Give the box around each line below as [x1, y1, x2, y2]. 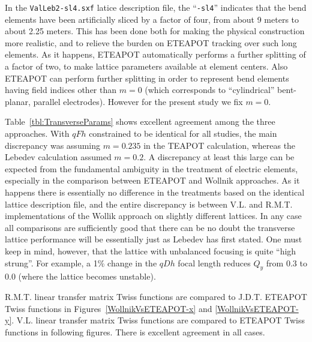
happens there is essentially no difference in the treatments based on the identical [5, 185, 305, 198]
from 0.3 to [266, 256, 307, 269]
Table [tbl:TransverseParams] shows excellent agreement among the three [5, 115, 275, 128]
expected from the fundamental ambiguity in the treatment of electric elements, [5, 162, 298, 175]
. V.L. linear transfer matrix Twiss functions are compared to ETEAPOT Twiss [11, 314, 305, 326]
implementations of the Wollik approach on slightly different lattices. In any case [5, 209, 302, 222]
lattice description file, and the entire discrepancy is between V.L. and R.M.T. [5, 197, 293, 210]
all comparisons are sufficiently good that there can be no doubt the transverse [5, 221, 295, 233]
